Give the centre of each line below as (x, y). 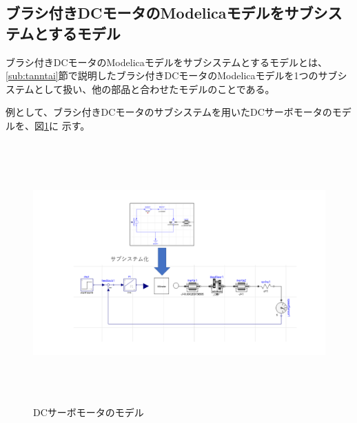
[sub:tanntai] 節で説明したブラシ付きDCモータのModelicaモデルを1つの (162, 75)
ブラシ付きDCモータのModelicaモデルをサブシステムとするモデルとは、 (166, 62)
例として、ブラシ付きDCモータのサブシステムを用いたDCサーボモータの (169, 112)
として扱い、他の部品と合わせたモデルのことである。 (154, 89)
